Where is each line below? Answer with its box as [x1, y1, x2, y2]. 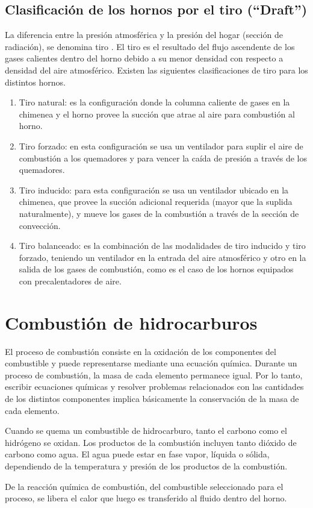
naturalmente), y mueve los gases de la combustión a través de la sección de [19, 207, 299, 219]
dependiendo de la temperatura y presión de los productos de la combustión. [5, 459, 288, 472]
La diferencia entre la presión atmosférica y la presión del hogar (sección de [5, 28, 283, 41]
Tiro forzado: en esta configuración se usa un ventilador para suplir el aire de [19, 139, 303, 152]
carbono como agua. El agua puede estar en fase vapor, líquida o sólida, [5, 448, 270, 460]
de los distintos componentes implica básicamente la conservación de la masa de [5, 392, 299, 404]
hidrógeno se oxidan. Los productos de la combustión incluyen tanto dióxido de [5, 436, 297, 448]
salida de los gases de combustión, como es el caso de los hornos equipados [19, 263, 294, 275]
